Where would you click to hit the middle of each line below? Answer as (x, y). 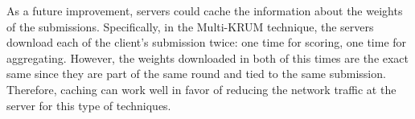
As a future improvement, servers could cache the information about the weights (205, 10)
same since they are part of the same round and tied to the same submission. (196, 74)
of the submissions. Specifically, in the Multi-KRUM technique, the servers (190, 26)
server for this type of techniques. (89, 105)
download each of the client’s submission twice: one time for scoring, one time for (207, 42)
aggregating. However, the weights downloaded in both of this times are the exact (208, 57)
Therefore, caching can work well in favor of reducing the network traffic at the (201, 89)
